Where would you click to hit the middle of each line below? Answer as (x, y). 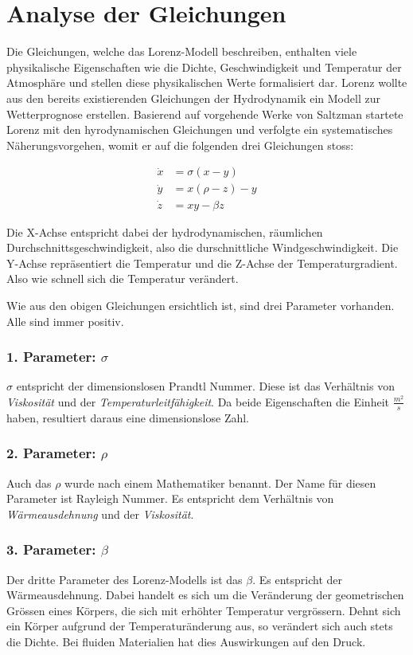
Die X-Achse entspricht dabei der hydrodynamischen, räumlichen (165, 231)
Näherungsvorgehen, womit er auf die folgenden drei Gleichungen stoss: (180, 145)
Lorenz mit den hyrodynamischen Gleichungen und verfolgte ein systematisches (200, 129)
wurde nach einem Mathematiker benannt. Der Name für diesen (220, 482)
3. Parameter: (51, 549)
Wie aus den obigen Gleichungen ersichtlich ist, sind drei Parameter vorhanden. (201, 305)
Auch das (29, 482)
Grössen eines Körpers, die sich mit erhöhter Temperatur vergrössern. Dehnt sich (204, 610)
